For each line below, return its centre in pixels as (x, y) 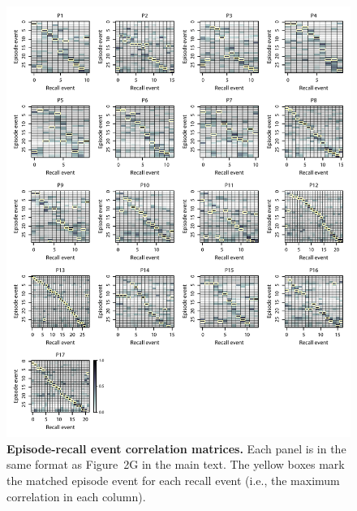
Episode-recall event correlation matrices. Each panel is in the (176, 448)
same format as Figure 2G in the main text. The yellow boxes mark (176, 464)
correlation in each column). (76, 496)
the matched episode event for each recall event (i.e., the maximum (173, 480)
